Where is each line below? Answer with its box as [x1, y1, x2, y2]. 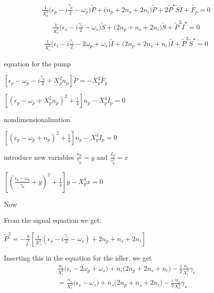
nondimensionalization [4, 114, 70, 124]
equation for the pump [4, 58, 71, 68]
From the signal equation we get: [4, 215, 101, 225]
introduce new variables [4, 152, 74, 162]
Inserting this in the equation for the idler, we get [4, 252, 152, 262]
